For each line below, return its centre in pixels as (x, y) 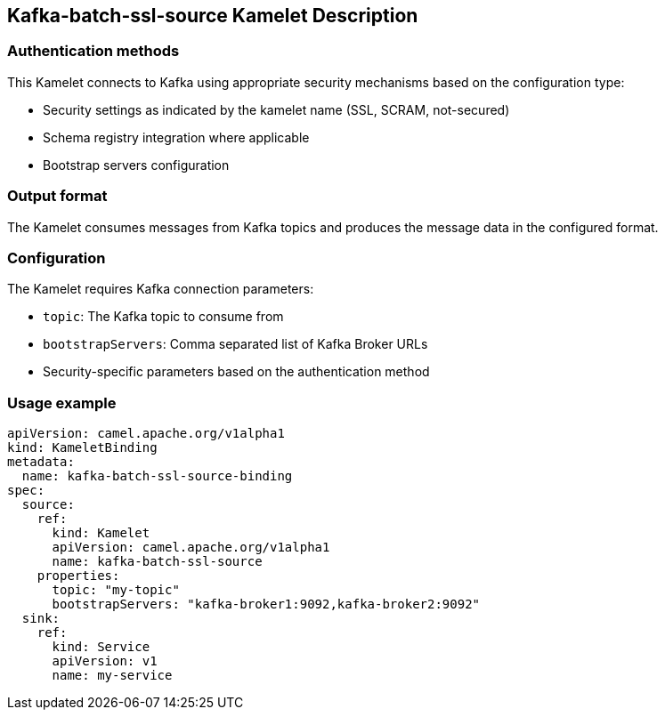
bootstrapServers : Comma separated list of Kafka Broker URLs (235, 344)
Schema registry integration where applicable (176, 137)
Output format (57, 196)
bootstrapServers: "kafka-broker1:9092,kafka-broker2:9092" (266, 604)
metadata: (41, 462)
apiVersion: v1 (105, 661)
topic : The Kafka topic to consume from (163, 317)
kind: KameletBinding (82, 448)
